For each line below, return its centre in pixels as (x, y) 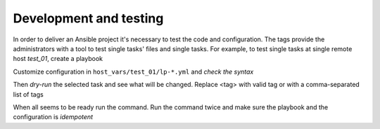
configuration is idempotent (53, 117)
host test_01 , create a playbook (58, 59)
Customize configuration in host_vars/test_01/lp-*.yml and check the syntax (133, 72)
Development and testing (88, 18)
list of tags (28, 94)
